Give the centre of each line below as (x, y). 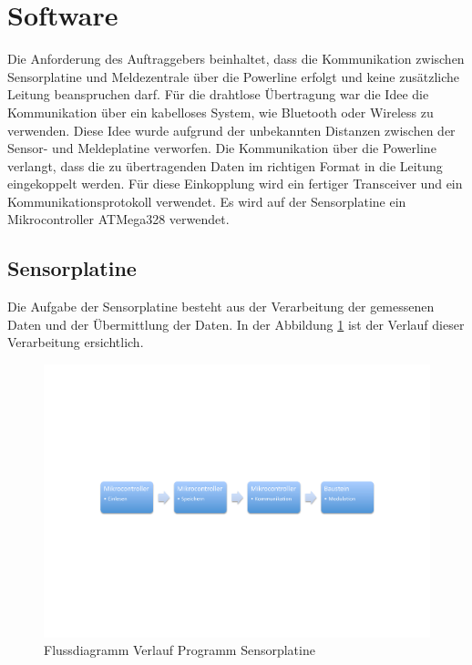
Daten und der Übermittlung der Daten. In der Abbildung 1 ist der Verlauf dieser (236, 324)
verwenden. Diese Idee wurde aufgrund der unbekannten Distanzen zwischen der (231, 130)
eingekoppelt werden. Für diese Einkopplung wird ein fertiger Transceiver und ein (235, 184)
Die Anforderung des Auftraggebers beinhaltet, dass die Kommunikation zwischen (236, 59)
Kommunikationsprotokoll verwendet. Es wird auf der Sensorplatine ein (207, 201)
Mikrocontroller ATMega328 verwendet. (118, 219)
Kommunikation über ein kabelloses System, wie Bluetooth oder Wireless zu (221, 112)
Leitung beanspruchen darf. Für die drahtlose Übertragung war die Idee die (218, 94)
